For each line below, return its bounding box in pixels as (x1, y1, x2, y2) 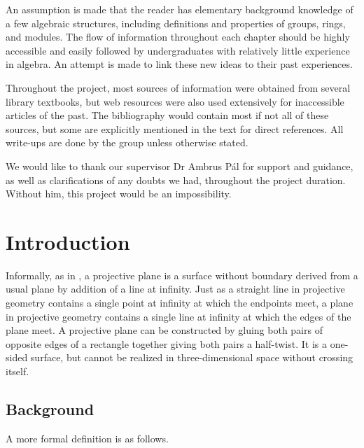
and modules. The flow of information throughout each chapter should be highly (6, 29, 350, 44)
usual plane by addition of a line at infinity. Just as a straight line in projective (6, 281, 345, 296)
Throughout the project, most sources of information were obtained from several (6, 80, 351, 94)
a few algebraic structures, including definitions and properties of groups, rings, (6, 15, 346, 30)
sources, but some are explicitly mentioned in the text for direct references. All (6, 121, 344, 136)
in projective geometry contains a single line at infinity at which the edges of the (6, 309, 351, 323)
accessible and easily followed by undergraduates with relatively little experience (6, 43, 350, 57)
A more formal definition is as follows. (6, 430, 169, 445)
